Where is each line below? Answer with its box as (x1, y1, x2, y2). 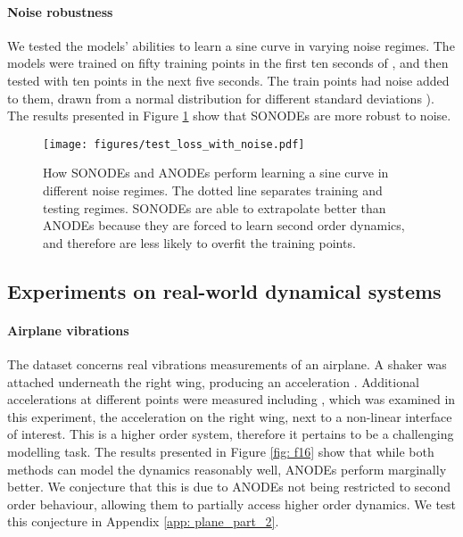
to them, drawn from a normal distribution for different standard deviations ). (7, 88, 434, 107)
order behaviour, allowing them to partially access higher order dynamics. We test (7, 494, 457, 513)
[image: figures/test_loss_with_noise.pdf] (43, 137, 305, 151)
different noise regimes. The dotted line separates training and (43, 181, 383, 200)
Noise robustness (7, 2, 113, 21)
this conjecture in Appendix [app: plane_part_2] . (7, 512, 279, 531)
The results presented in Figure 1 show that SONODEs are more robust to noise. (7, 106, 451, 125)
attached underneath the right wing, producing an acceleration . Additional (7, 372, 419, 391)
